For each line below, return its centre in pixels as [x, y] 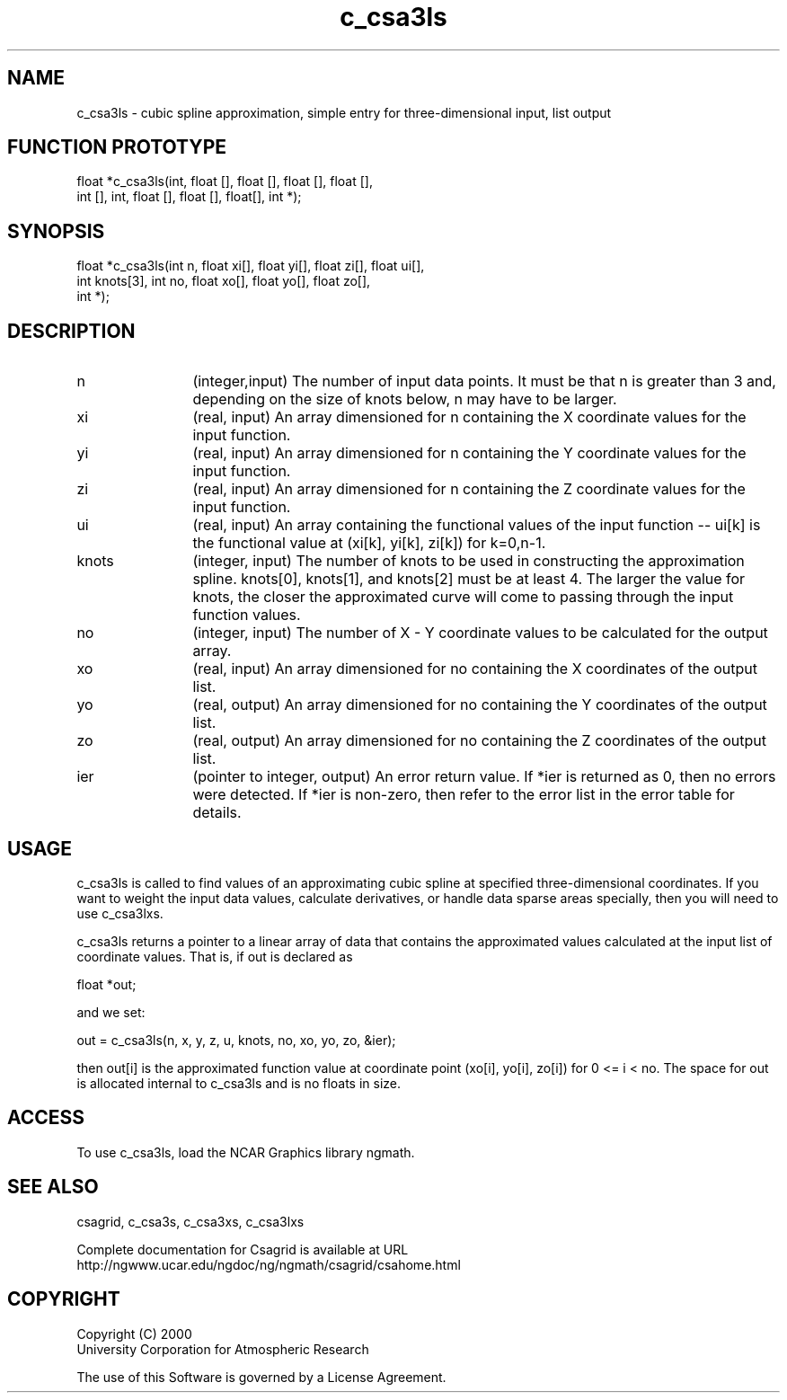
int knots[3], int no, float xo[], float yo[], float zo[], [224, 281]
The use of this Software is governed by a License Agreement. [261, 1377]
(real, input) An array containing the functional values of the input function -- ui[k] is [477, 525]
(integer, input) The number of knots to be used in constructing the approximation [469, 561]
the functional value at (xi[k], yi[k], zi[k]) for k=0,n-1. [369, 543]
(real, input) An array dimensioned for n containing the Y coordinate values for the [469, 453]
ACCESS [46, 1118]
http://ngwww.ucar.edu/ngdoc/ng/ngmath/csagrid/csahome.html [269, 1264]
